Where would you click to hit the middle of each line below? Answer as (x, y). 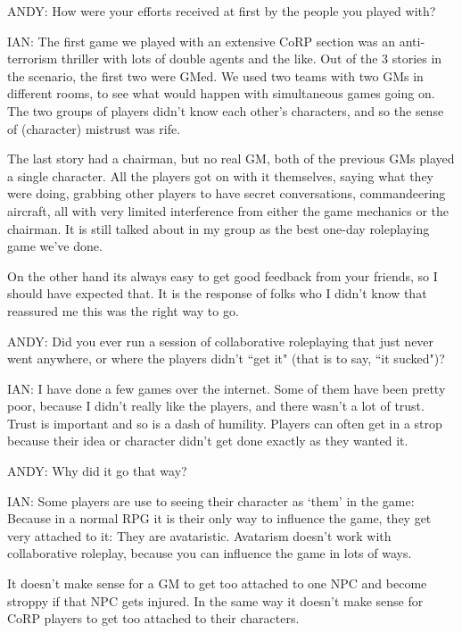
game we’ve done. (55, 246)
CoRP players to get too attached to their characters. (153, 618)
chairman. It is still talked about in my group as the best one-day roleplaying (219, 228)
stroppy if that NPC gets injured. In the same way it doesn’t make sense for (215, 600)
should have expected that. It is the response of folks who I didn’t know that (217, 293)
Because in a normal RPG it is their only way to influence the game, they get (219, 518)
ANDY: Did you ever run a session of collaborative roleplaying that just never (221, 341)
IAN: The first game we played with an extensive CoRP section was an (202, 41)
